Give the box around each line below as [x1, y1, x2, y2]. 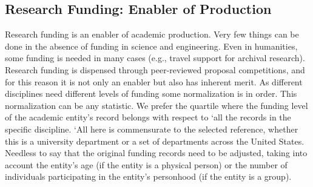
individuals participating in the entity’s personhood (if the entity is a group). [5, 170, 292, 183]
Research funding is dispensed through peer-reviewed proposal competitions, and [5, 63, 305, 76]
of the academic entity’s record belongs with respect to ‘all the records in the [5, 111, 291, 123]
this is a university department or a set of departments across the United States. [5, 134, 305, 147]
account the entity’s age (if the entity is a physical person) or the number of [5, 158, 288, 171]
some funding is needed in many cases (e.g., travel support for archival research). [5, 51, 305, 64]
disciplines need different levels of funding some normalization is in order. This [5, 87, 297, 100]
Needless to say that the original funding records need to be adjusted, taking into [5, 146, 308, 159]
